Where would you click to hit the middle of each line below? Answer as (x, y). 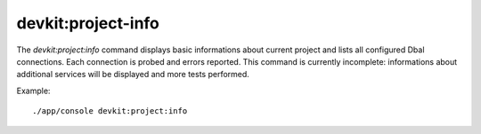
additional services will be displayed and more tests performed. (133, 75)
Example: (33, 91)
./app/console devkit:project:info (110, 111)
